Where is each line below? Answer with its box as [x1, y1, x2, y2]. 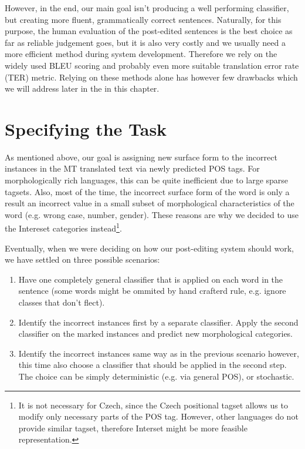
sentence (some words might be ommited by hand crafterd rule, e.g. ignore [18, 284, 286, 297]
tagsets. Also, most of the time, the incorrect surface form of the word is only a [5, 185, 290, 197]
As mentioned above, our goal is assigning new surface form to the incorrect [5, 150, 277, 163]
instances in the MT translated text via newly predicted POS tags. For [5, 162, 260, 175]
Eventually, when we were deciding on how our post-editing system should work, [5, 242, 294, 254]
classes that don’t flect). [18, 296, 105, 309]
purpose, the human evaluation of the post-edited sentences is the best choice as [5, 25, 293, 37]
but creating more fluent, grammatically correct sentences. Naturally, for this [5, 13, 282, 25]
